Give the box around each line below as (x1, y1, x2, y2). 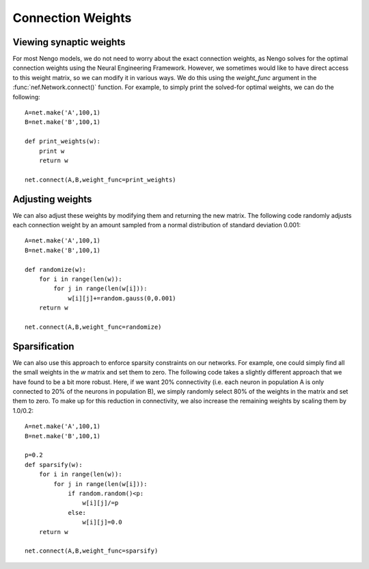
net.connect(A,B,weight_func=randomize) (25, 323, 162, 331)
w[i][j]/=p (82, 499, 119, 507)
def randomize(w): (25, 266, 87, 273)
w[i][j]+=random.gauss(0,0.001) (68, 294, 177, 302)
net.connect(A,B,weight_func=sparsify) (25, 547, 159, 555)
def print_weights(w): (25, 138, 101, 145)
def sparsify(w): (25, 461, 83, 468)
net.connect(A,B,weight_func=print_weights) (25, 175, 177, 184)
